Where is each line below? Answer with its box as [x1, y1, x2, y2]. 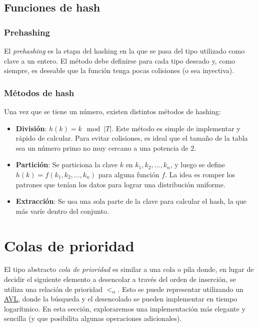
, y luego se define [170, 159, 225, 170]
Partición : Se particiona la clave [15, 159, 118, 170]
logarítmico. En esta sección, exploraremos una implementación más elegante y [4, 303, 245, 313]
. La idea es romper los [165, 169, 235, 179]
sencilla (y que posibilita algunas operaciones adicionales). [4, 313, 182, 323]
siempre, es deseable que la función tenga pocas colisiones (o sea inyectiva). [4, 65, 234, 76]
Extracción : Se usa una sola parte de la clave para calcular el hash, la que [15, 196, 246, 206]
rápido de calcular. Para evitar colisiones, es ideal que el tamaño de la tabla [15, 133, 248, 143]
